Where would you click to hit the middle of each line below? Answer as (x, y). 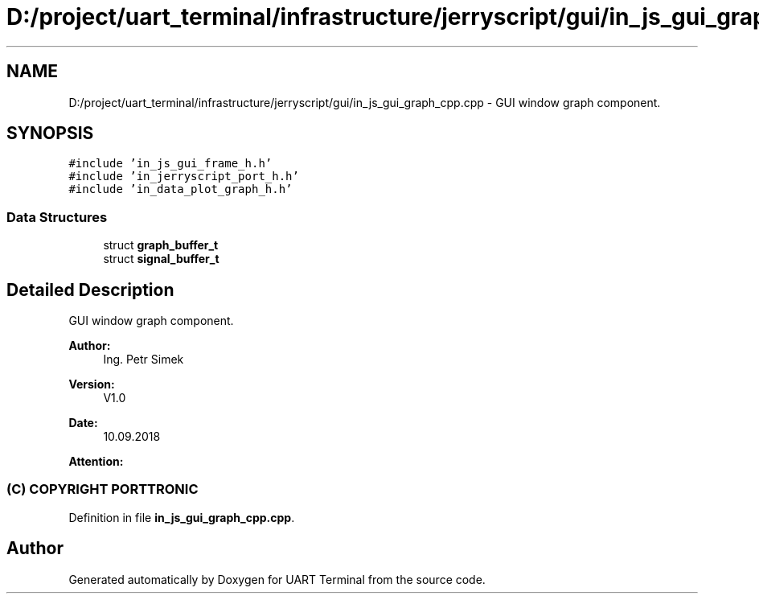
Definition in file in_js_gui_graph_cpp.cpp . (182, 517)
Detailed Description (90, 290)
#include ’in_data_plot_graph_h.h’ (181, 189)
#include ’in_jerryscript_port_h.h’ (184, 177)
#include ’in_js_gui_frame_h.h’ (170, 164)
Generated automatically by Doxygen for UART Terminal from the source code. (277, 579)
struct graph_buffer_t (161, 245)
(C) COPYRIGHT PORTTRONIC (103, 489)
